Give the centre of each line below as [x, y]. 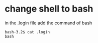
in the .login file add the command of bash [48, 23]
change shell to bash [49, 9]
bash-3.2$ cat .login [27, 32]
